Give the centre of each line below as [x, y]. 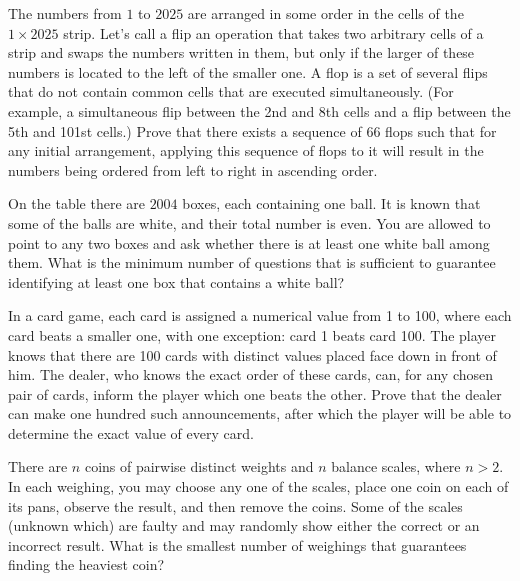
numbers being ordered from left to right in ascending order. [193, 169]
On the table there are [76, 203]
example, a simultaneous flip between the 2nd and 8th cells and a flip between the [259, 110]
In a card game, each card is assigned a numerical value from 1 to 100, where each [260, 315]
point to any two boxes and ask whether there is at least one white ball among [249, 242]
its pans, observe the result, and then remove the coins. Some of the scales [235, 505]
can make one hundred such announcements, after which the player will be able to [260, 413]
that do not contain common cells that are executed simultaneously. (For [231, 91]
